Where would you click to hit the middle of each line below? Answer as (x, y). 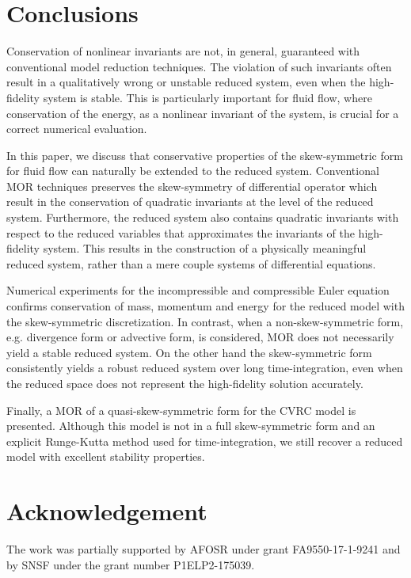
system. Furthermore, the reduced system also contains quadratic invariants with (203, 217)
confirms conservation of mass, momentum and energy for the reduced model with (205, 306)
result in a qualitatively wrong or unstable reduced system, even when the (186, 82)
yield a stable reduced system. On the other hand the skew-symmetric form (189, 352)
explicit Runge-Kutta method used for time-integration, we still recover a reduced (205, 441)
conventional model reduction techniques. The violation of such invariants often (199, 66)
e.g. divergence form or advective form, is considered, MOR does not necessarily (200, 337)
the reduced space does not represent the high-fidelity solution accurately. (185, 383)
